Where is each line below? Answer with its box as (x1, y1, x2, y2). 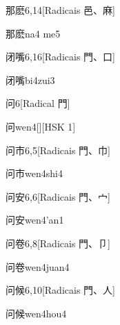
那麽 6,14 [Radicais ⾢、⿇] (6, 3, 115, 17)
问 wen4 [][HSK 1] (6, 119, 76, 133)
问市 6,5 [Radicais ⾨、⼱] (6, 142, 110, 157)
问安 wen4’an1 (6, 212, 64, 227)
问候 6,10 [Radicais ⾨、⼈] (6, 283, 115, 297)
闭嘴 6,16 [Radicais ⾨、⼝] (6, 49, 115, 64)
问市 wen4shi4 (6, 166, 63, 181)
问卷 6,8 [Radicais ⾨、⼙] (6, 235, 110, 250)
